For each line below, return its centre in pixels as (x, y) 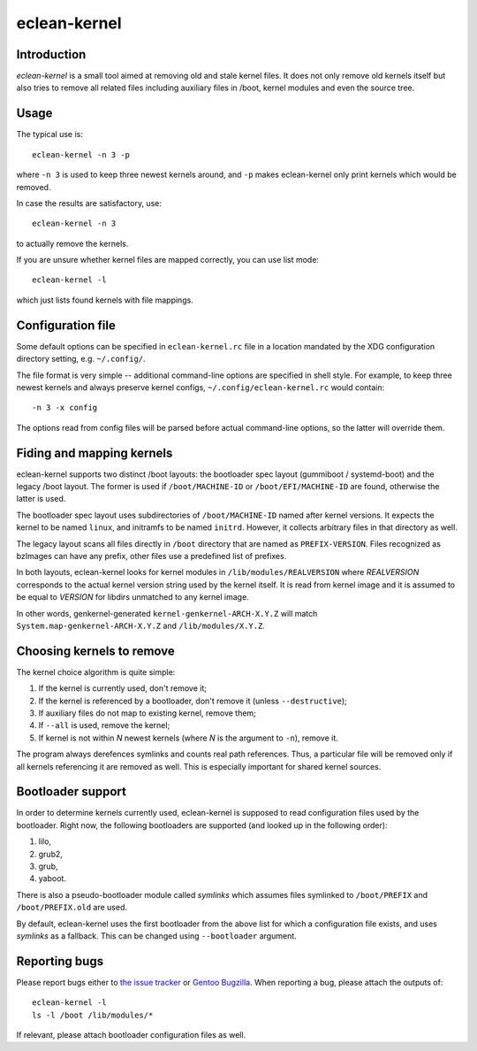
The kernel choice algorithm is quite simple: (96, 671)
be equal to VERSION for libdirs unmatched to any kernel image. (132, 597)
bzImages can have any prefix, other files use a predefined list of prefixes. (151, 556)
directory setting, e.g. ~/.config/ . (81, 359)
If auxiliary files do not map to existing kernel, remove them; (147, 713)
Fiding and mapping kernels (95, 453)
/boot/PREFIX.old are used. (72, 908)
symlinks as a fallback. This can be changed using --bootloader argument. (157, 936)
